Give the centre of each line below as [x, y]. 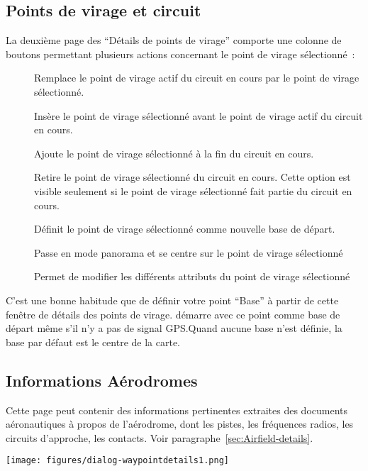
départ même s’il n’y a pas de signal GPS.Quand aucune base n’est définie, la [174, 328]
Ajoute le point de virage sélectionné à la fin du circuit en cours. [174, 153]
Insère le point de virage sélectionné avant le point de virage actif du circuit [199, 115]
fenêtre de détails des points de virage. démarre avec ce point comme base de [173, 314]
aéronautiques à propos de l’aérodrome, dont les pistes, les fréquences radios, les [180, 424]
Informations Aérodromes [102, 380]
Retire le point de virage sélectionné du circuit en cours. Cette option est [193, 177]
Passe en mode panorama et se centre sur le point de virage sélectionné [189, 252]
